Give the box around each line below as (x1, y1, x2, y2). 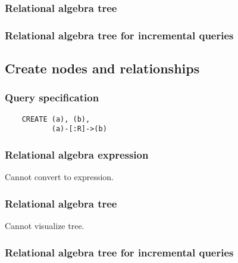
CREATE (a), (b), (21, 115, 90, 123)
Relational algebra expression (5, 147, 149, 162)
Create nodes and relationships (5, 59, 200, 78)
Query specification (5, 90, 99, 105)
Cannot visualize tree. (5, 219, 84, 232)
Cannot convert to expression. (5, 171, 114, 183)
